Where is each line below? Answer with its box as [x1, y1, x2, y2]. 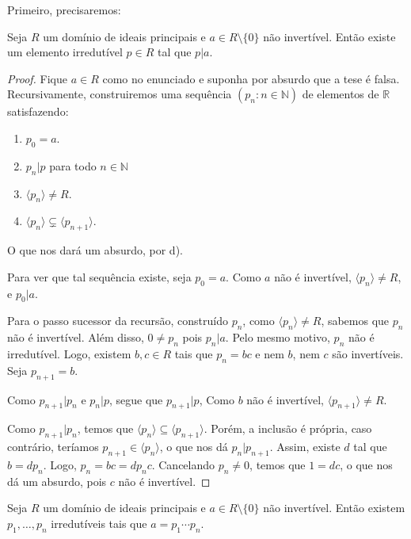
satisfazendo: [7, 103, 69, 120]
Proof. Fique [7, 70, 67, 86]
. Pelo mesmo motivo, [225, 329, 330, 346]
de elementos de [302, 86, 379, 102]
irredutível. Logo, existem [7, 345, 131, 361]
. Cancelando [151, 456, 215, 472]
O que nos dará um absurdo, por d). [7, 242, 183, 258]
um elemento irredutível [7, 44, 123, 60]
